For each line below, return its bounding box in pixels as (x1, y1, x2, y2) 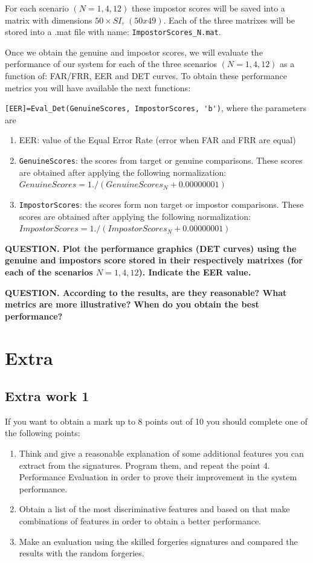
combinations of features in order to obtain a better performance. (19, 515, 261, 527)
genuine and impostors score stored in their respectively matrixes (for (5, 254, 303, 266)
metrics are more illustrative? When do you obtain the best (5, 298, 259, 310)
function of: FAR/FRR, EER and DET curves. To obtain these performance (5, 69, 287, 82)
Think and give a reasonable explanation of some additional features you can (19, 447, 304, 460)
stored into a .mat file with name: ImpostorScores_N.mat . (5, 25, 221, 38)
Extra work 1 (5, 387, 89, 405)
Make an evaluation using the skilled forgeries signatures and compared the (19, 535, 298, 547)
